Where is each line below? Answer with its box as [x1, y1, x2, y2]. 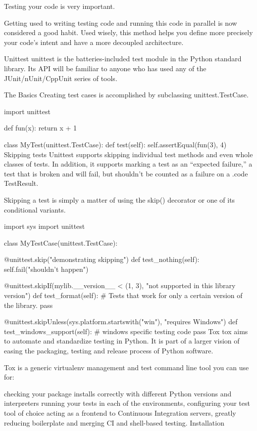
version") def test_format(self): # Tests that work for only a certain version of [4, 290, 243, 301]
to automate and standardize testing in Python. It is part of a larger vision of [4, 336, 240, 346]
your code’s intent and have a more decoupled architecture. [4, 37, 184, 47]
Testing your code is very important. [4, 1, 115, 11]
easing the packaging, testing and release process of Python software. [4, 345, 213, 356]
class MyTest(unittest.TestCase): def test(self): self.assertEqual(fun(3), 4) [4, 139, 227, 149]
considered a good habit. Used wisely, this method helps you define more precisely [4, 27, 253, 38]
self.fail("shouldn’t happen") [4, 263, 89, 274]
